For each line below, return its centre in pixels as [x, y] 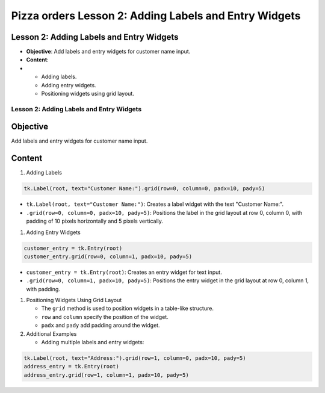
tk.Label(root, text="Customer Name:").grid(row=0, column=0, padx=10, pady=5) [144, 189]
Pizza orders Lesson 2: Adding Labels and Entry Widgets [156, 16]
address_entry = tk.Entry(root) [72, 367]
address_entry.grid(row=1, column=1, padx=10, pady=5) [106, 375]
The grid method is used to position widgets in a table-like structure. [127, 308]
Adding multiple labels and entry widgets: [93, 342]
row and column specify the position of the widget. [105, 317]
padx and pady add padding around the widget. [101, 326]
